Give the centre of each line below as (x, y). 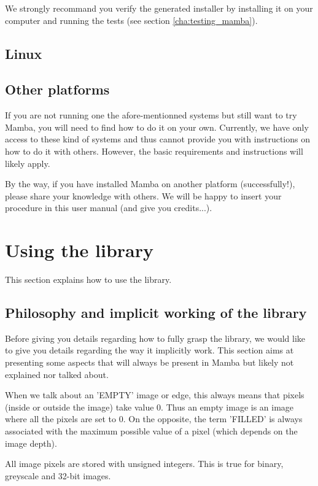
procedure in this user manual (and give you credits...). (109, 208)
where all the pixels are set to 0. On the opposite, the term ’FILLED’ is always (154, 419)
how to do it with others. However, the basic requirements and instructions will (154, 151)
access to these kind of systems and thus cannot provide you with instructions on (157, 139)
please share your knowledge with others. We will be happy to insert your (143, 195)
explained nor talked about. (57, 374)
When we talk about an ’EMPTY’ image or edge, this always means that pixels (155, 395)
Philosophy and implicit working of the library (156, 313)
